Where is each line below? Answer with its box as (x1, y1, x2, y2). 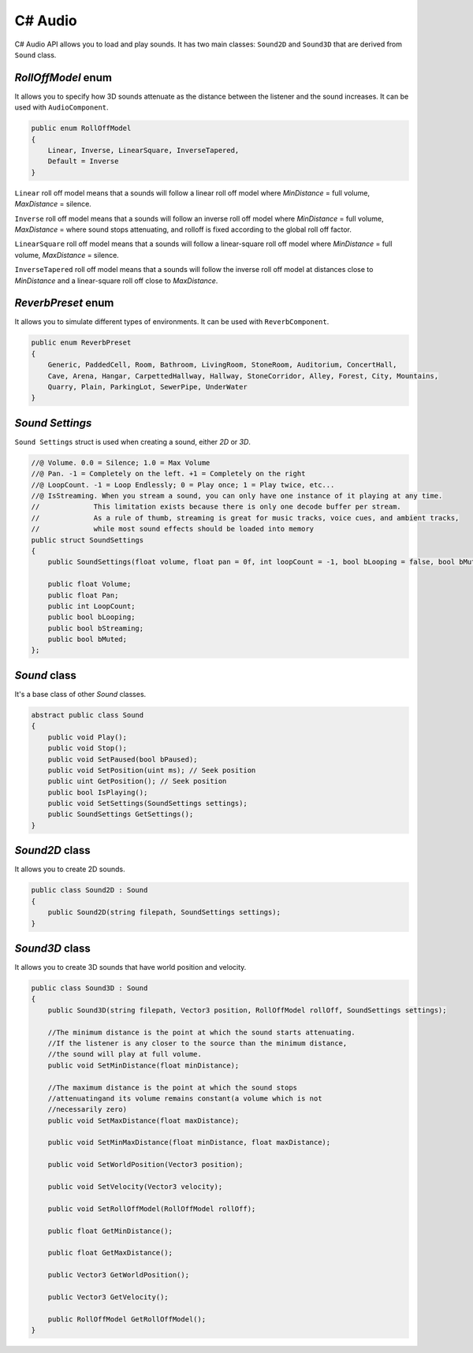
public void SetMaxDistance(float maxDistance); (47, 1116, 240, 1125)
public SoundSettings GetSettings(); (47, 810, 194, 819)
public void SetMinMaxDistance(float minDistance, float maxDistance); (47, 1138, 331, 1147)
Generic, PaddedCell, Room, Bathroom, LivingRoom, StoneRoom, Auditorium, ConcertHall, (47, 360, 397, 370)
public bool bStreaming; (47, 624, 144, 632)
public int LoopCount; (47, 602, 136, 610)
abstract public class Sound (31, 710, 144, 719)
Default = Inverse (47, 157, 119, 166)
